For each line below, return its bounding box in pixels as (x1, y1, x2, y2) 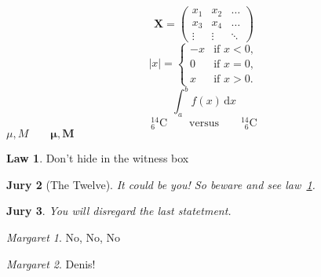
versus (189, 118, 219, 129)
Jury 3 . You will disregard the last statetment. (6, 202, 232, 219)
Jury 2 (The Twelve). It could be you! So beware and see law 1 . (6, 176, 316, 192)
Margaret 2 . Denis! (6, 255, 96, 272)
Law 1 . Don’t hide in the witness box (6, 150, 189, 166)
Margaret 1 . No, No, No (6, 228, 121, 245)
